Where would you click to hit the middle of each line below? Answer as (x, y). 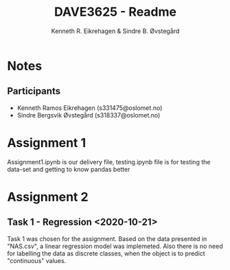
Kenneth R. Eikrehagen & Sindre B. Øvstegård (115, 31)
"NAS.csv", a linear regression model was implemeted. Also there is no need (115, 246)
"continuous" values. (37, 260)
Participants (34, 91)
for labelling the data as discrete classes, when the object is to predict (106, 253)
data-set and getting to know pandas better (69, 169)
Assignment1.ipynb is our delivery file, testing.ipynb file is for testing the (109, 161)
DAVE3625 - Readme (115, 12)
